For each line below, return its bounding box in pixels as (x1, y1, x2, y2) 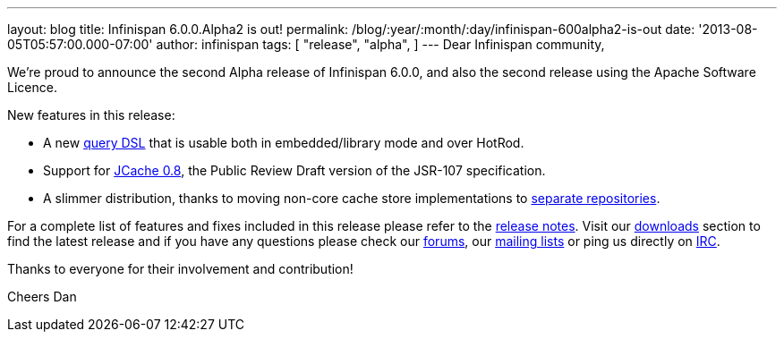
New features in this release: (7, 107, 175, 123)
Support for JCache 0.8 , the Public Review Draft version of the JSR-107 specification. (43, 163, 546, 178)
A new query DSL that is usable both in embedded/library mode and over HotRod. (43, 135, 524, 150)
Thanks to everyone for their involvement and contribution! (7, 261, 354, 276)
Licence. (7, 80, 57, 95)
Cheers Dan (7, 289, 77, 304)
